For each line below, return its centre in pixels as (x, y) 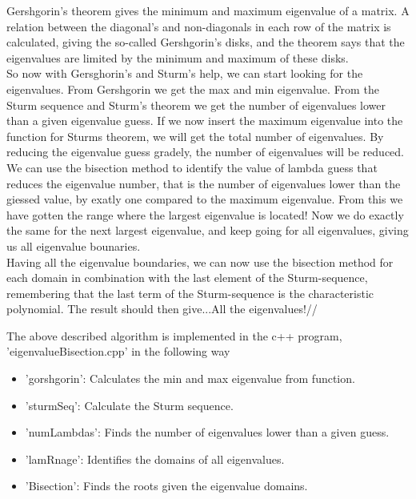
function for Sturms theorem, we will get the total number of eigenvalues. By (195, 136)
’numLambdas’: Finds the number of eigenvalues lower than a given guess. (207, 432)
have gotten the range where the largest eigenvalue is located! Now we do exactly (205, 214)
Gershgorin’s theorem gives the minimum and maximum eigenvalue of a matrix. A (208, 10)
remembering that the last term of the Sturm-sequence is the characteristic (190, 293)
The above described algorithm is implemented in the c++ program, (174, 335)
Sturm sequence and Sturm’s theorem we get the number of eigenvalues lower (196, 105)
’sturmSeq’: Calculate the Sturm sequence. (129, 405)
